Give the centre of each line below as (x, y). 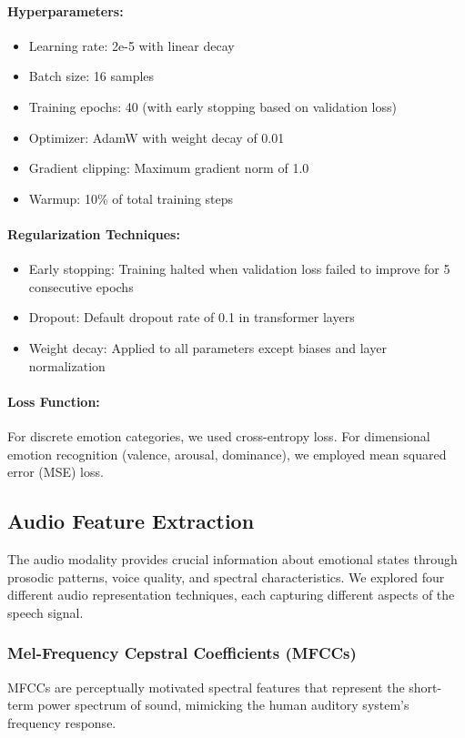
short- (425, 687)
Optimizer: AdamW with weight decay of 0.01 (157, 137)
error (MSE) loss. (56, 472)
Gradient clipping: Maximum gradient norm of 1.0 (169, 168)
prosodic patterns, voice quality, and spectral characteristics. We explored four (226, 576)
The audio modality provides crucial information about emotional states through (232, 558)
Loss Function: (54, 401)
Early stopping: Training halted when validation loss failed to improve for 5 (239, 269)
